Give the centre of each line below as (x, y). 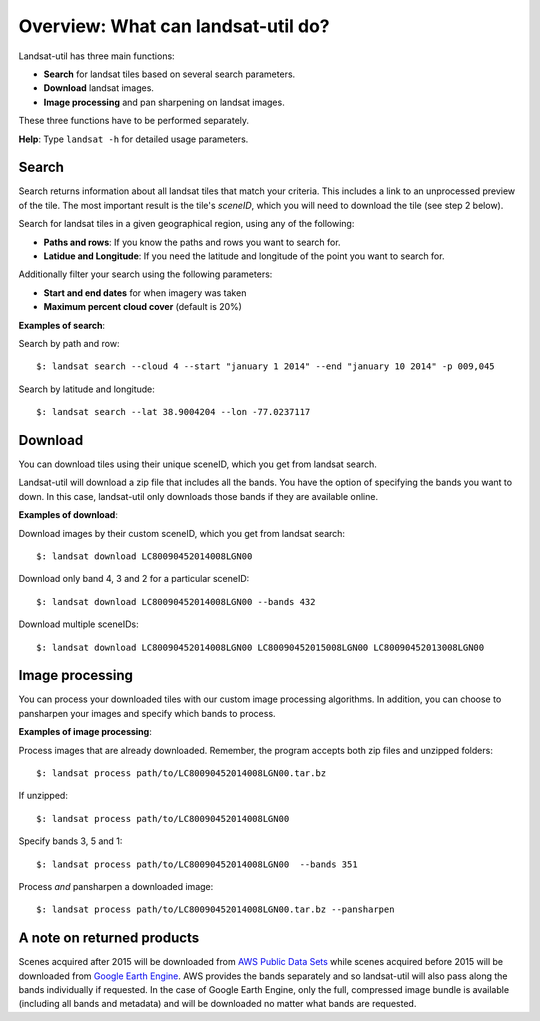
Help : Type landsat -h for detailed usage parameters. (133, 139)
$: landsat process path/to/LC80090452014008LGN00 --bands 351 (197, 864)
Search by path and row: (69, 343)
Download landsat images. (99, 88)
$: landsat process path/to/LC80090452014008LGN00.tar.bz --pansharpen (215, 909)
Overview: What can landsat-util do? (174, 26)
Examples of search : (61, 325)
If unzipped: (43, 796)
